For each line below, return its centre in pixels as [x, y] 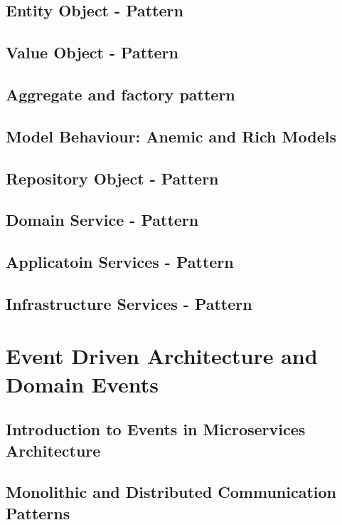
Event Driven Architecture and [162, 356]
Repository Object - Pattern [112, 178]
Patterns [38, 513]
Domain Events [82, 384]
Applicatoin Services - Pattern [120, 262]
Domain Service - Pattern [102, 220]
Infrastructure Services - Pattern [129, 303]
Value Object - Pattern [92, 52]
